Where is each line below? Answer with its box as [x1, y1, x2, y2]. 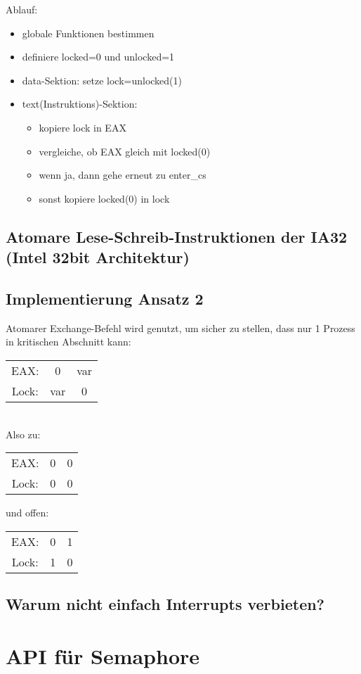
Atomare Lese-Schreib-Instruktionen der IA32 [6, 225, 348, 247]
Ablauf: [6, 2, 38, 16]
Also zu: [6, 426, 41, 441]
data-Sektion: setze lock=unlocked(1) [22, 72, 182, 87]
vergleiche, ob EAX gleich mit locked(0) [39, 144, 211, 158]
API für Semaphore [6, 641, 200, 670]
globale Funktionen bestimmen [22, 25, 155, 40]
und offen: [6, 505, 49, 520]
